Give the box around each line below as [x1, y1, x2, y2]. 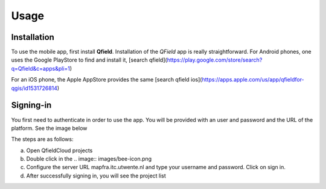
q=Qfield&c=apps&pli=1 [11, 65, 71, 72]
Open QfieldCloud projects [26, 147, 93, 154]
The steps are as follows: [11, 136, 74, 143]
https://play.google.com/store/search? [167, 56, 263, 63]
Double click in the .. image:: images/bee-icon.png [26, 155, 152, 162]
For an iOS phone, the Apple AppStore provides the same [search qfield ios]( [11, 76, 202, 83]
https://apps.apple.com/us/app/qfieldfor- [202, 76, 304, 83]
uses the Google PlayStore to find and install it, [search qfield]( [11, 56, 167, 63]
